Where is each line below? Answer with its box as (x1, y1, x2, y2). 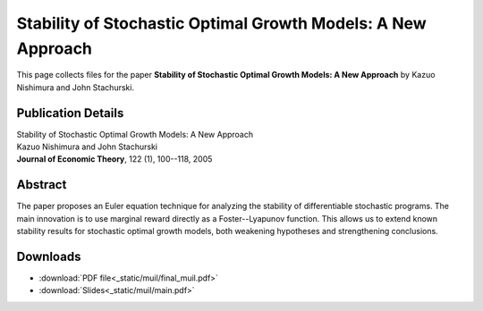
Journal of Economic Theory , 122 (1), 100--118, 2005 (16, 154, 213, 164)
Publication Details (16, 105, 124, 121)
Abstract (16, 177, 67, 192)
